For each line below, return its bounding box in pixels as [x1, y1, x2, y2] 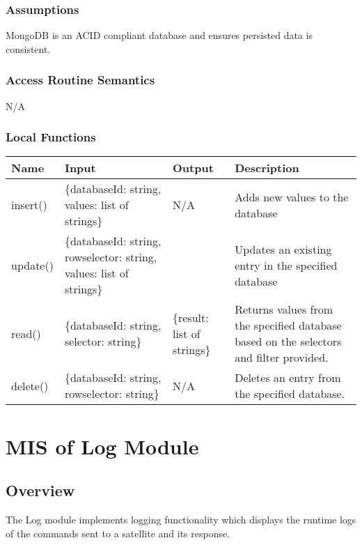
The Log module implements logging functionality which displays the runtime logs [6, 512, 356, 527]
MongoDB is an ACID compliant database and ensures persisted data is [6, 28, 313, 43]
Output [173, 160, 214, 176]
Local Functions [6, 128, 96, 146]
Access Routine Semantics [6, 71, 155, 89]
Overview [6, 479, 75, 501]
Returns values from [235, 301, 333, 318]
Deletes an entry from [235, 369, 341, 386]
